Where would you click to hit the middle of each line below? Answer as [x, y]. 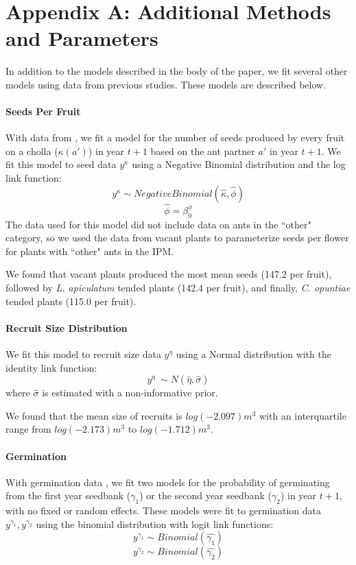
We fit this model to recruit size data [83, 354]
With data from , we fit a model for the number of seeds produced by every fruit [175, 137]
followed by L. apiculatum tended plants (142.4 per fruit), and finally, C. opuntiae [178, 288]
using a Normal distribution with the [254, 354]
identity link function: [51, 367]
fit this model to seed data [61, 164]
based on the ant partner [203, 151]
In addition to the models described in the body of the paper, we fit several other [177, 71]
